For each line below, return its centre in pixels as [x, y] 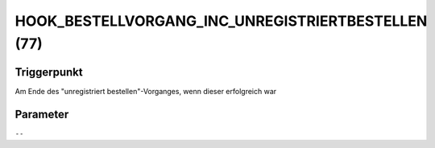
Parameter [42, 114]
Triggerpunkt [49, 72]
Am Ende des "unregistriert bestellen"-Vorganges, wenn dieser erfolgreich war [146, 91]
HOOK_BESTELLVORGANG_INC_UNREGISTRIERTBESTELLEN [221, 21]
